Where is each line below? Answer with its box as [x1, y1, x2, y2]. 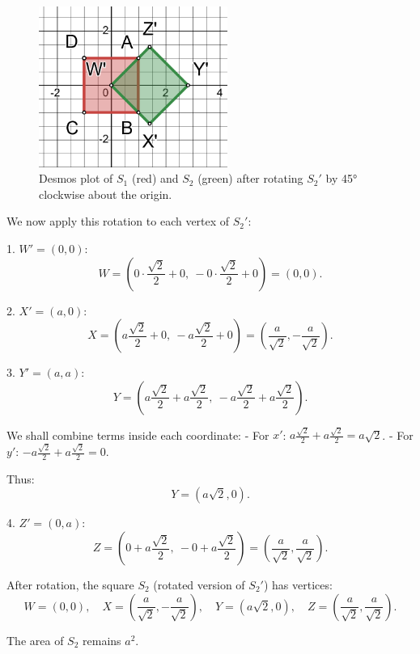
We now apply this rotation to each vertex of [6, 213, 230, 230]
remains [83, 631, 121, 648]
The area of [6, 631, 64, 648]
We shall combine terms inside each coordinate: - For [6, 426, 269, 443]
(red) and [131, 170, 179, 187]
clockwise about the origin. [39, 185, 172, 202]
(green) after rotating [197, 170, 303, 187]
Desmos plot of [39, 170, 113, 187]
